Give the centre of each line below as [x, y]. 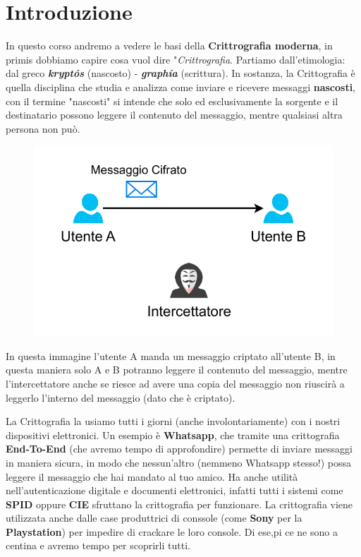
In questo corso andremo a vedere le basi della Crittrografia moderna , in [169, 46]
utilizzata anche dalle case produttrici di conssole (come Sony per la [154, 518]
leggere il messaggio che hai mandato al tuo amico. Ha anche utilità [152, 476]
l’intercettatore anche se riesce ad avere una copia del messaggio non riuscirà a [175, 383]
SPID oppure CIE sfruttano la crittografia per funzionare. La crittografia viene [179, 504]
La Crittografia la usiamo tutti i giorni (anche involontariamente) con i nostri [173, 421]
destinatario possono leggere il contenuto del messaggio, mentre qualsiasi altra [174, 115]
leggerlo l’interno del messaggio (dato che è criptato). [121, 397]
